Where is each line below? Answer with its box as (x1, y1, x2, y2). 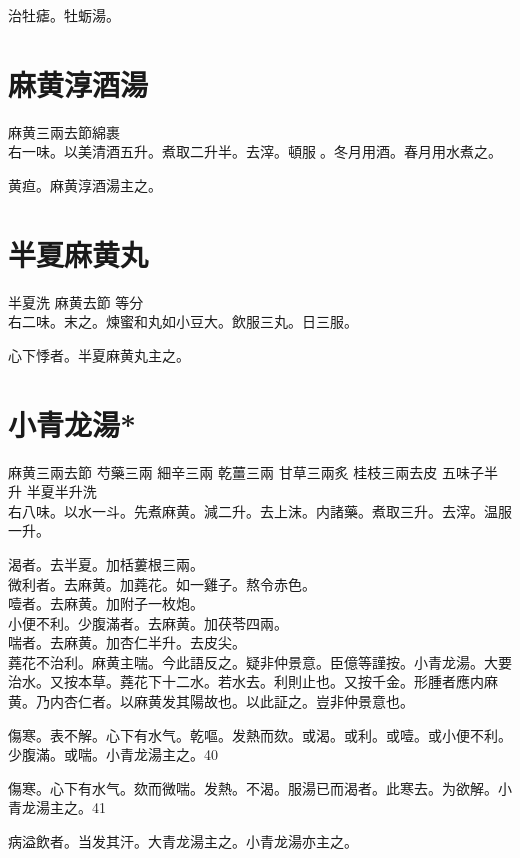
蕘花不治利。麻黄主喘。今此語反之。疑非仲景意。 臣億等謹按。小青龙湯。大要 (8, 651, 512, 672)
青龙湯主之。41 (8, 797, 106, 818)
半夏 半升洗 (26, 481, 97, 502)
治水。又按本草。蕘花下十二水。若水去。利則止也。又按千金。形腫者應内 (8, 671, 484, 692)
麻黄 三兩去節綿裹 (8, 121, 120, 142)
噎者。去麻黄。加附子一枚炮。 (8, 593, 204, 614)
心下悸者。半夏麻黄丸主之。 (8, 344, 190, 365)
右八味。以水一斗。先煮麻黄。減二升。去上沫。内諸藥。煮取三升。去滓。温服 (8, 500, 512, 521)
